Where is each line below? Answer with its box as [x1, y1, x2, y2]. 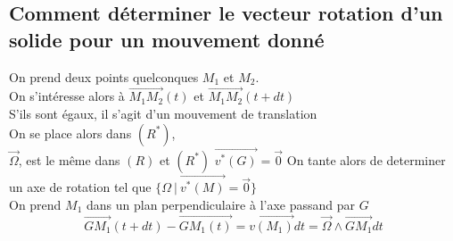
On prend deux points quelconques [9, 67, 199, 86]
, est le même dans [18, 150, 120, 169]
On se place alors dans [9, 123, 132, 142]
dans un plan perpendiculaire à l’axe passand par [86, 195, 356, 213]
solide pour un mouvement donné [9, 25, 325, 53]
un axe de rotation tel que [9, 178, 152, 196]
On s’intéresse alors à [9, 87, 125, 105]
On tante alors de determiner [286, 150, 446, 169]
